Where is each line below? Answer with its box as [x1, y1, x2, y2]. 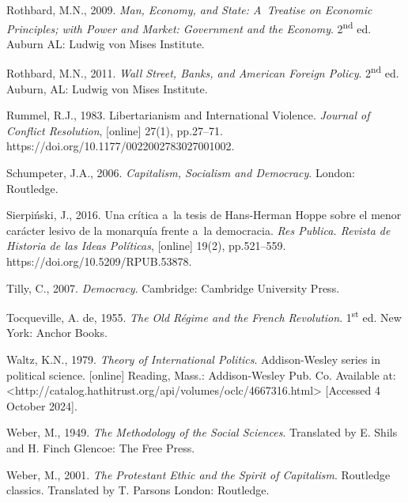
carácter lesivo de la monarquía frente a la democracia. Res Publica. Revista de [6, 221, 391, 238]
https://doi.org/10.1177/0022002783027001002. [6, 138, 235, 154]
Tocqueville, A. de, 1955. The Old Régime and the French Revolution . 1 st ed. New [6, 307, 402, 325]
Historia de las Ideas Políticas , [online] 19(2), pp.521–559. [6, 237, 286, 254]
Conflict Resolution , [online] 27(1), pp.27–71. [6, 122, 223, 138]
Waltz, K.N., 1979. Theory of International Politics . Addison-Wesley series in [6, 351, 380, 368]
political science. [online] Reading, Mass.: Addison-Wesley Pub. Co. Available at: [6, 366, 396, 383]
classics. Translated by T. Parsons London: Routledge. [6, 482, 270, 498]
